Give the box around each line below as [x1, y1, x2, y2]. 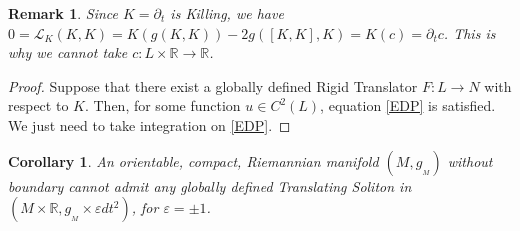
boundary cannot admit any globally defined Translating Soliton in [8, 175, 412, 196]
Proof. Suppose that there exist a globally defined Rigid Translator [8, 75, 418, 96]
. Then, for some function [84, 95, 241, 116]
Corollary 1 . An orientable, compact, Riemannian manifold [8, 150, 379, 171]
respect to [8, 95, 69, 116]
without [447, 150, 493, 171]
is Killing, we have [170, 3, 284, 23]
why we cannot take [8, 42, 128, 63]
